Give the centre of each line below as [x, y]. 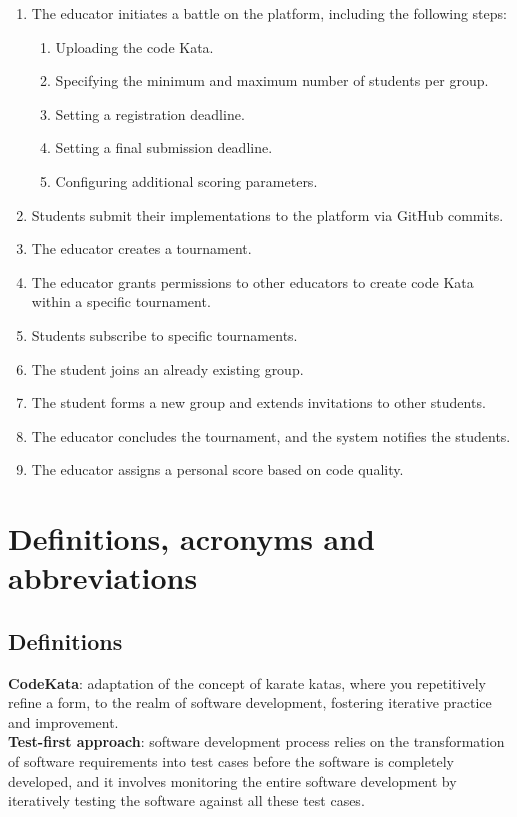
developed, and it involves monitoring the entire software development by [232, 780]
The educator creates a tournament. [141, 248]
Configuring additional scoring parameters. [186, 180]
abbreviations [103, 577]
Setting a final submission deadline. [164, 147]
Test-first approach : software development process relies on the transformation [256, 741]
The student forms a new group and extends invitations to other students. [258, 402]
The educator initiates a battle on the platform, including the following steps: [269, 13]
